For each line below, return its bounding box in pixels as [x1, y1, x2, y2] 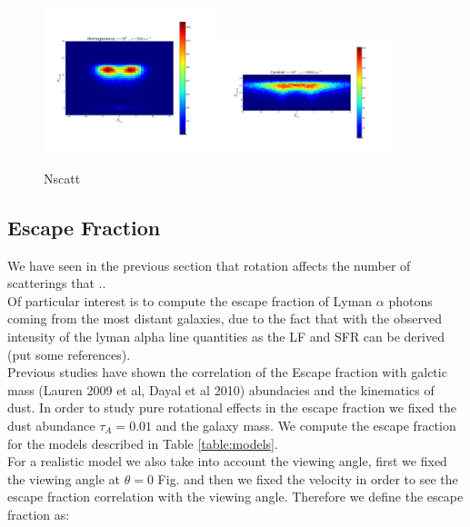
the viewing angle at [7, 469, 121, 488]
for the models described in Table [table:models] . [7, 433, 278, 452]
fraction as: [7, 504, 70, 523]
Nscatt [44, 168, 81, 187]
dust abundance [7, 416, 95, 434]
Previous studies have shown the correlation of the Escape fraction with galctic [7, 363, 447, 382]
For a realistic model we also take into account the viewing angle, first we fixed [7, 452, 447, 471]
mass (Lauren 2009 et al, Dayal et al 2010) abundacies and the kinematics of [7, 380, 435, 399]
